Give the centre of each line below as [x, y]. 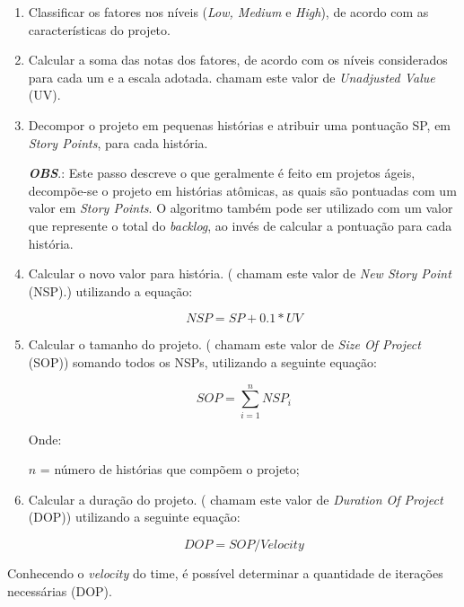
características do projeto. [99, 29]
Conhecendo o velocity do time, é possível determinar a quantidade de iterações [225, 573]
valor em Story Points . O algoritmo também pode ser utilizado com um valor [241, 208]
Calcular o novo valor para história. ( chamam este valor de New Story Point [240, 273]
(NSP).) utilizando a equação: [110, 290]
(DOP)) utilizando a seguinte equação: [134, 517]
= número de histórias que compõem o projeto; [170, 469]
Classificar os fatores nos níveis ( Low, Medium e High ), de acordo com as [228, 12]
